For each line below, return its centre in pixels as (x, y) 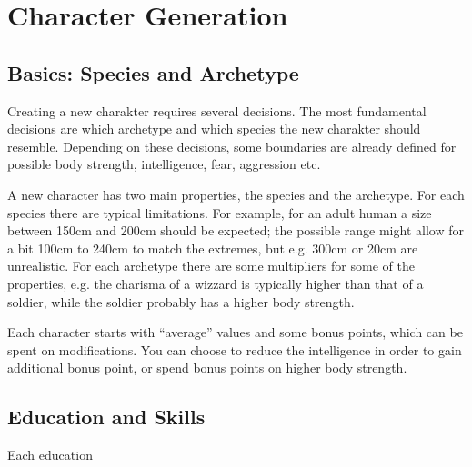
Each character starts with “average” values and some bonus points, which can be (235, 332)
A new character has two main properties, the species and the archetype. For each (236, 194)
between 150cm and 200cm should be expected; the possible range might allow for (236, 230)
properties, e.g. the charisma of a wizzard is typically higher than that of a (216, 283)
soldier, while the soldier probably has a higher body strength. (181, 301)
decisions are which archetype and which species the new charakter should (214, 129)
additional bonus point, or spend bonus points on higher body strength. (207, 368)
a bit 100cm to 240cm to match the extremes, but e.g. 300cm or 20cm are (213, 248)
